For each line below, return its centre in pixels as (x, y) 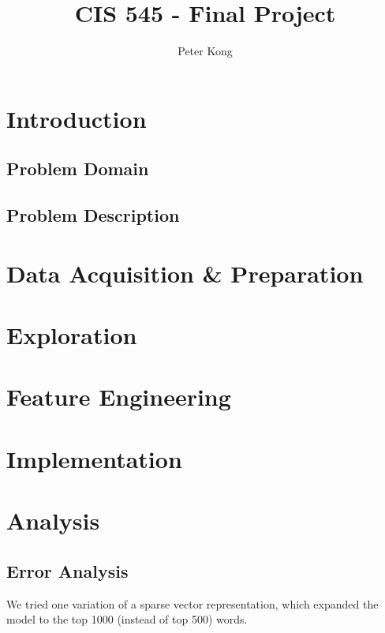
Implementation (94, 458)
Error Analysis (67, 570)
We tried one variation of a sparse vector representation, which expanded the (192, 603)
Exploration (72, 335)
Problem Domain (78, 169)
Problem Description (93, 215)
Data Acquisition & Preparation (185, 273)
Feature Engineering (119, 397)
